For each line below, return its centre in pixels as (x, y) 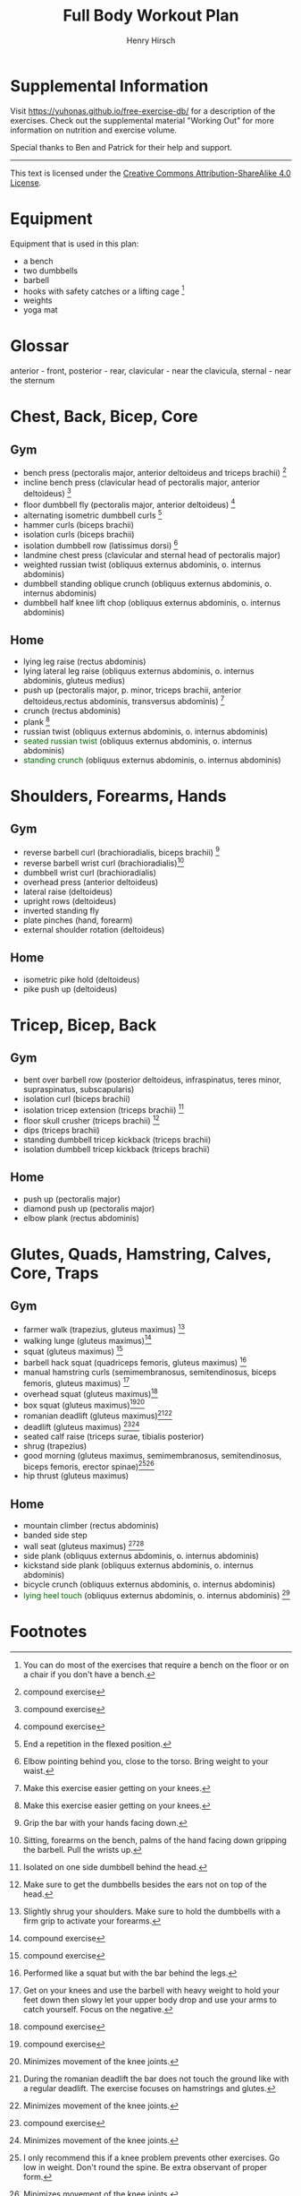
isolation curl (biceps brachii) (76, 1098)
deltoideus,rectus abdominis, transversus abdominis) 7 (124, 700)
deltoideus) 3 (47, 492)
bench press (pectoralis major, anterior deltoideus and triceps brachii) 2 (155, 472)
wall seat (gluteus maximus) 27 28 (84, 1545)
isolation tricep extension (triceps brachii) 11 (103, 1109)
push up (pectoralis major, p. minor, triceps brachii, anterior (132, 690)
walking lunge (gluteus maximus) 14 (87, 1339)
